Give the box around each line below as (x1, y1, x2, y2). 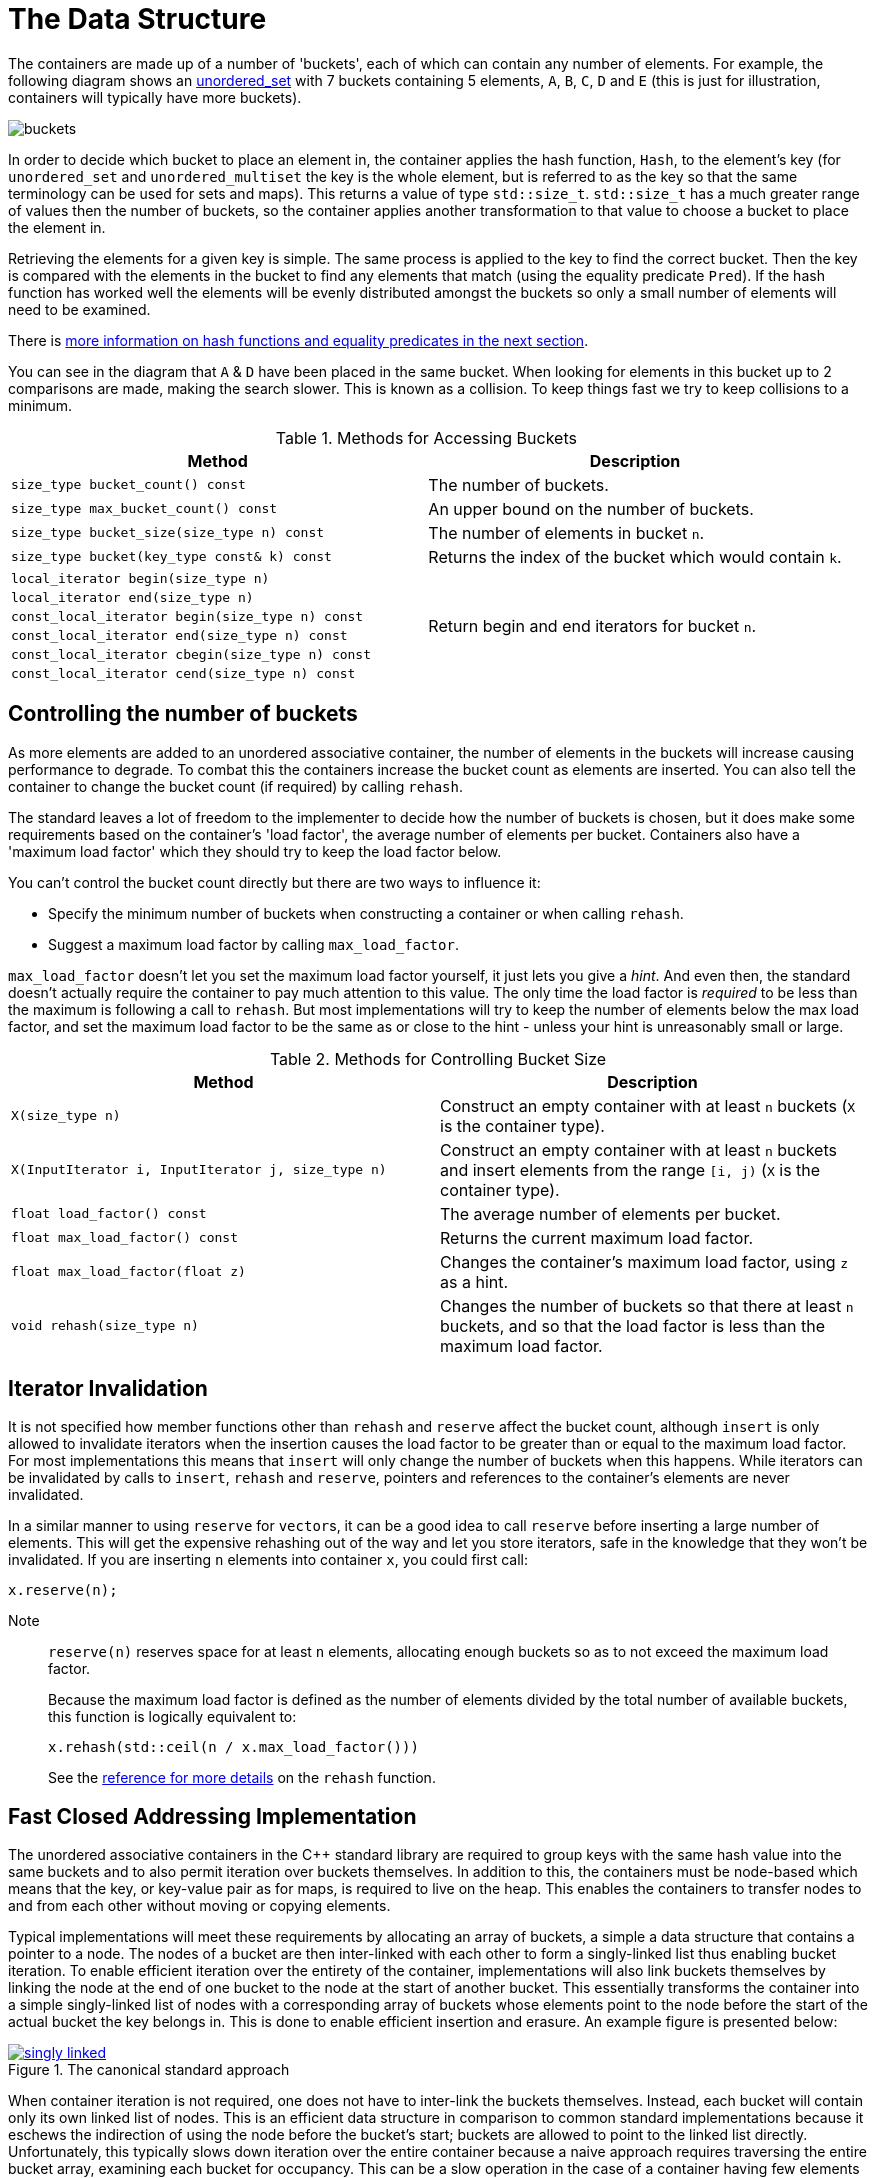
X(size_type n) (11, 1108, 121, 1124)
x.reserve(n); (8, 1582, 118, 1599)
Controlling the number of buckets (8, 701, 358, 727)
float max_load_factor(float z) (11, 1264, 246, 1280)
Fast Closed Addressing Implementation (8, 1803, 417, 1829)
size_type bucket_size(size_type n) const (11, 525, 325, 541)
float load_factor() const (11, 1206, 207, 1222)
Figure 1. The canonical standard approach (8, 2061, 290, 2079)
